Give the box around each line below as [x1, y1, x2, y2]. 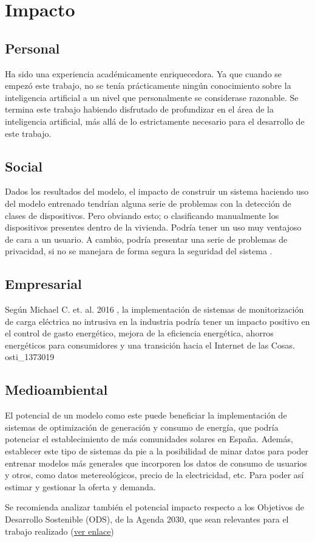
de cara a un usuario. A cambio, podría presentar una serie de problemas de [5, 232, 288, 245]
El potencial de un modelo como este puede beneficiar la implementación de [5, 409, 287, 422]
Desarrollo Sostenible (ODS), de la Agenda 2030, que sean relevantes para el [5, 513, 289, 526]
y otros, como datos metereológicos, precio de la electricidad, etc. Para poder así [5, 468, 304, 481]
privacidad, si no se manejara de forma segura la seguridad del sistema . [5, 245, 273, 257]
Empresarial [5, 274, 82, 293]
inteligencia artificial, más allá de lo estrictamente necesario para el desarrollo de [5, 114, 305, 127]
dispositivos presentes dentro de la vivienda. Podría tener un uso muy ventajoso [5, 221, 302, 234]
